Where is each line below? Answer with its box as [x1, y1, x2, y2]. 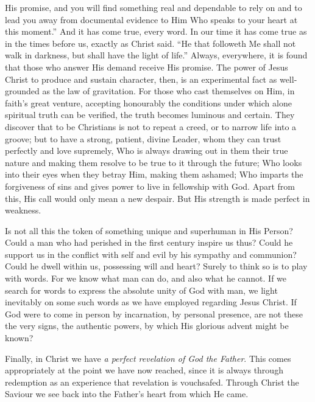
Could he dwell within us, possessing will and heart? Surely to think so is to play [5, 260, 308, 272]
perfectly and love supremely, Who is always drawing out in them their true [5, 144, 288, 157]
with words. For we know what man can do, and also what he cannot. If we [5, 272, 287, 285]
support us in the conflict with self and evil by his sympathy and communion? [5, 248, 297, 260]
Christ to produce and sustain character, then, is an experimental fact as [5, 72, 277, 85]
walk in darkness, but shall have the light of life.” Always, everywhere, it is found [5, 49, 308, 61]
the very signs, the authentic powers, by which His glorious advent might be [5, 319, 289, 332]
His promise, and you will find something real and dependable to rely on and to [5, 1, 302, 13]
